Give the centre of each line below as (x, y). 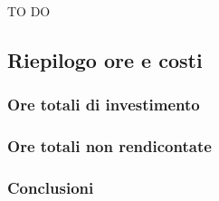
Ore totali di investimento (104, 105)
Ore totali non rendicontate (109, 146)
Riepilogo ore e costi (105, 59)
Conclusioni (51, 187)
